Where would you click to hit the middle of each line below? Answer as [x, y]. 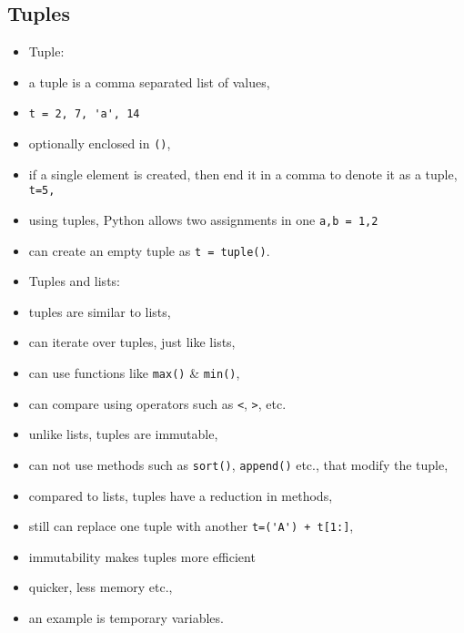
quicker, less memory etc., [101, 587]
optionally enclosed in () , [100, 143]
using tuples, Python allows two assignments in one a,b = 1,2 [203, 219]
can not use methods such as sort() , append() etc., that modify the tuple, [238, 464]
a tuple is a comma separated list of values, [149, 82]
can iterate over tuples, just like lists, [132, 342]
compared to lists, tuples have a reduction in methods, [181, 495]
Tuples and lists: [74, 281]
